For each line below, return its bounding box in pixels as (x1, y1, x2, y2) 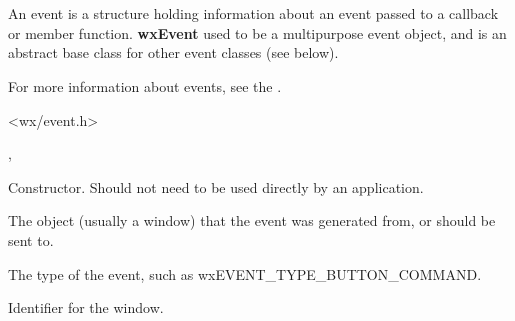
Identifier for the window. (8, 297, 164, 318)
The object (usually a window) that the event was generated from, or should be (8, 210, 496, 231)
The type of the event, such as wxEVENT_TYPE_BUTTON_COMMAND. (8, 263, 482, 284)
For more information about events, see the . (8, 75, 282, 96)
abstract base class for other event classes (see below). (8, 42, 339, 63)
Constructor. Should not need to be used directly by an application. (8, 176, 424, 197)
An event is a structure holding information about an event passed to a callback (8, 3, 499, 24)
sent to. (8, 229, 54, 250)
